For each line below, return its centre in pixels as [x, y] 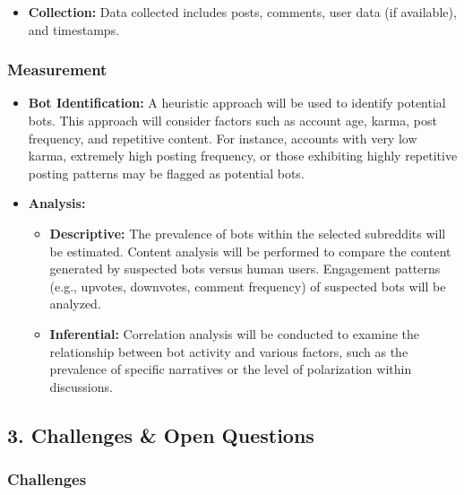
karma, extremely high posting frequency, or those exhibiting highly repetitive [243, 156]
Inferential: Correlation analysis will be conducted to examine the [234, 333]
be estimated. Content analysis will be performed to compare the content [250, 251]
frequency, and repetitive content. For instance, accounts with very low [223, 138]
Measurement [57, 69]
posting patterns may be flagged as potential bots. [166, 173]
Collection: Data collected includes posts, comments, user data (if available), [242, 12]
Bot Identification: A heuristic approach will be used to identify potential [237, 103]
